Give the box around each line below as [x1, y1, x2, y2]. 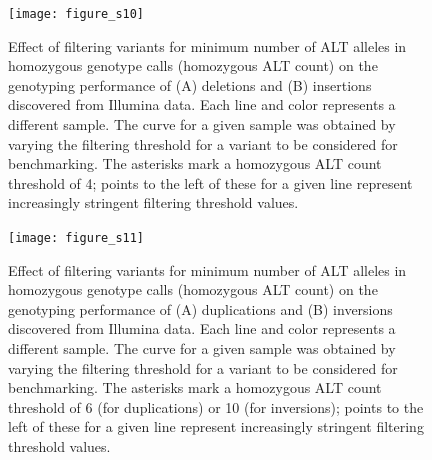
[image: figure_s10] [8, 7, 145, 21]
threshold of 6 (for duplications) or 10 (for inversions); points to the [8, 396, 424, 417]
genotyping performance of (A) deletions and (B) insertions [8, 74, 372, 95]
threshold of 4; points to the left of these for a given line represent [8, 172, 413, 193]
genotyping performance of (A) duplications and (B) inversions [8, 298, 393, 319]
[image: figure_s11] [8, 231, 145, 245]
